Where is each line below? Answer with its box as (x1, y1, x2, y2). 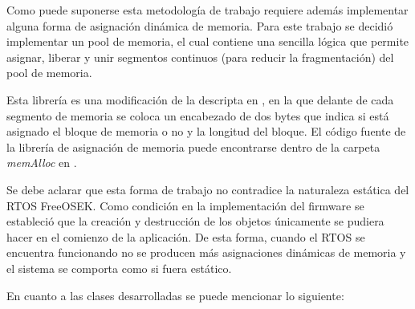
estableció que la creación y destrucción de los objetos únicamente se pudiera (6, 213, 384, 230)
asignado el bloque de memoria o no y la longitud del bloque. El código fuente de (6, 123, 406, 140)
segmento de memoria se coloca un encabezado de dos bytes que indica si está (6, 107, 389, 124)
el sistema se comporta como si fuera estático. (6, 259, 232, 276)
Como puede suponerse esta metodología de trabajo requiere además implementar (6, 2, 409, 18)
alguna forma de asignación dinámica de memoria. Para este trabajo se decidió (6, 17, 393, 34)
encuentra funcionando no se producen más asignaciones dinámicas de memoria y (6, 244, 406, 261)
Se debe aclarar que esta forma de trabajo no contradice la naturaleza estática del (6, 181, 409, 197)
